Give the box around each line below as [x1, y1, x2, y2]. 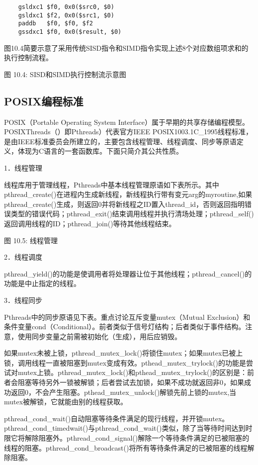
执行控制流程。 [4, 52, 53, 63]
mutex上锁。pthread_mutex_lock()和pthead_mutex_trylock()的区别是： [17, 367, 247, 377]
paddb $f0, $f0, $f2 [18, 20, 93, 27]
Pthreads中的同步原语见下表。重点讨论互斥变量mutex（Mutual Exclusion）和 [4, 311, 251, 322]
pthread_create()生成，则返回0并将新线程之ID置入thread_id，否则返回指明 [4, 198, 245, 209]
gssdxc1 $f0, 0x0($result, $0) [18, 28, 122, 35]
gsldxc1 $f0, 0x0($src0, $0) [18, 3, 114, 10]
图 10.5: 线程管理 [4, 235, 58, 245]
